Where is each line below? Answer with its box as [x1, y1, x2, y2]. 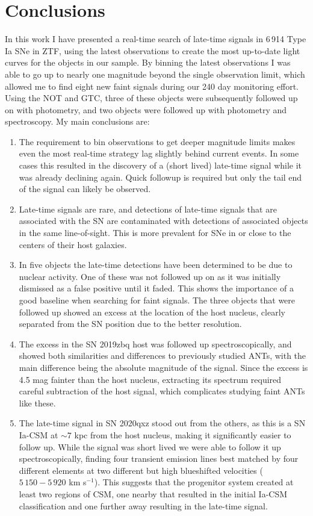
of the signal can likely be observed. [19, 182, 151, 195]
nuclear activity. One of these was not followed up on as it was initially [19, 270, 281, 282]
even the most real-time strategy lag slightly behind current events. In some [19, 147, 299, 160]
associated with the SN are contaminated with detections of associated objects [19, 214, 308, 227]
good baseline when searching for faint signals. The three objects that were [19, 294, 296, 306]
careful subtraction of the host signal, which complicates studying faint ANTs [19, 385, 305, 397]
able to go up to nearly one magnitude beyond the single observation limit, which [5, 67, 305, 80]
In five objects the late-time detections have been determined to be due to [19, 258, 293, 271]
